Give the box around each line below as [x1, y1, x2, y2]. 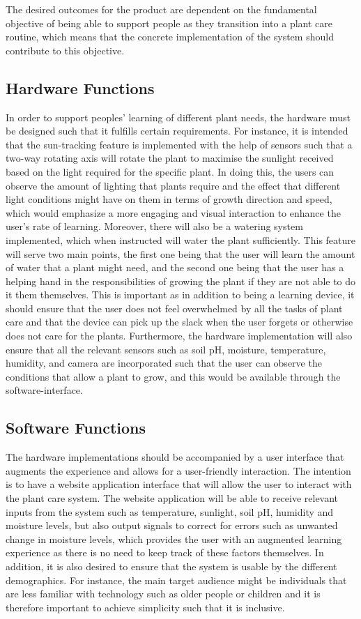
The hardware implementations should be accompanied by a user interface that [6, 450, 344, 464]
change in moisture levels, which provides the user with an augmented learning [6, 531, 342, 546]
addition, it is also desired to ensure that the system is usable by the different [6, 559, 337, 573]
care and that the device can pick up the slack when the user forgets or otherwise [6, 314, 353, 329]
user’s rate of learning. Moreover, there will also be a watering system [6, 219, 303, 234]
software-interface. [6, 383, 83, 397]
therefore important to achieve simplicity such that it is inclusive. [6, 599, 285, 614]
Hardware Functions [6, 77, 155, 98]
